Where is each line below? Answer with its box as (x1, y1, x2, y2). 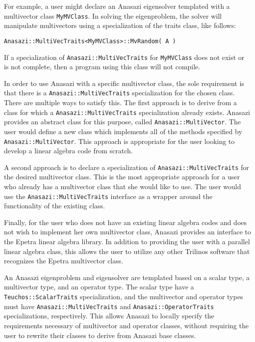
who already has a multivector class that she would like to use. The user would (4, 181, 241, 191)
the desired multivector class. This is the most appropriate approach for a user (4, 171, 240, 182)
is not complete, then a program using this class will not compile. (4, 61, 201, 72)
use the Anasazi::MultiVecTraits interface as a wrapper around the (4, 191, 213, 201)
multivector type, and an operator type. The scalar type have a (4, 282, 194, 292)
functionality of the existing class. (4, 200, 105, 211)
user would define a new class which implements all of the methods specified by (4, 126, 242, 136)
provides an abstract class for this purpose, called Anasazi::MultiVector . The (4, 116, 241, 127)
